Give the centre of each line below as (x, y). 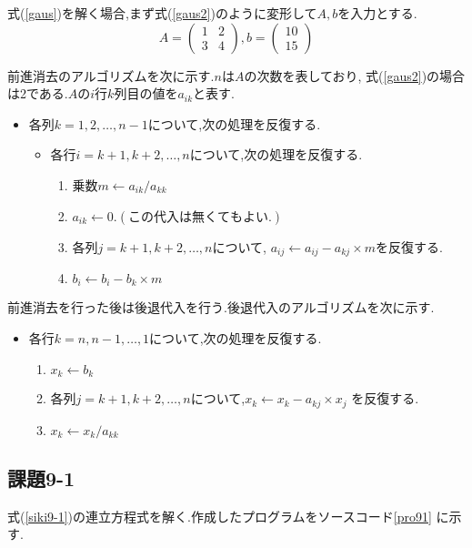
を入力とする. (377, 13)
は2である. (38, 93)
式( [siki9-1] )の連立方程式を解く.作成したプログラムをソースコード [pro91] (220, 516)
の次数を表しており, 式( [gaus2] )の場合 (355, 75)
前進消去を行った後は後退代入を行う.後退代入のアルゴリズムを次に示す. (221, 307)
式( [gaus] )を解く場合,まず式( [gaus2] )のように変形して (162, 13)
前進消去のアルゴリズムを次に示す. (111, 75)
